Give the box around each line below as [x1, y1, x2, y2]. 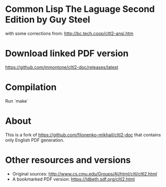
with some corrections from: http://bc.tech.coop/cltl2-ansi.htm [5, 30, 134, 36]
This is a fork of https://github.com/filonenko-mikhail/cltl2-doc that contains [5, 131, 161, 137]
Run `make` [5, 98, 29, 104]
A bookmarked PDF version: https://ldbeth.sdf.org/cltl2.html [12, 176, 135, 182]
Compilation [5, 82, 57, 93]
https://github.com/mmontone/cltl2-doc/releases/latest [5, 64, 118, 70]
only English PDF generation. [5, 137, 65, 143]
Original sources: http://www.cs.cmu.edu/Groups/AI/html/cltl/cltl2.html [12, 171, 158, 177]
